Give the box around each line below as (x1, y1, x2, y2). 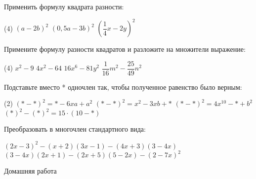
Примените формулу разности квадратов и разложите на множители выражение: (4, 44, 246, 54)
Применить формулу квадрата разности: (4, 1, 124, 11)
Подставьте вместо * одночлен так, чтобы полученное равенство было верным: (4, 81, 242, 92)
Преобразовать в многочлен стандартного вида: (4, 124, 146, 134)
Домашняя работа (4, 166, 57, 176)
